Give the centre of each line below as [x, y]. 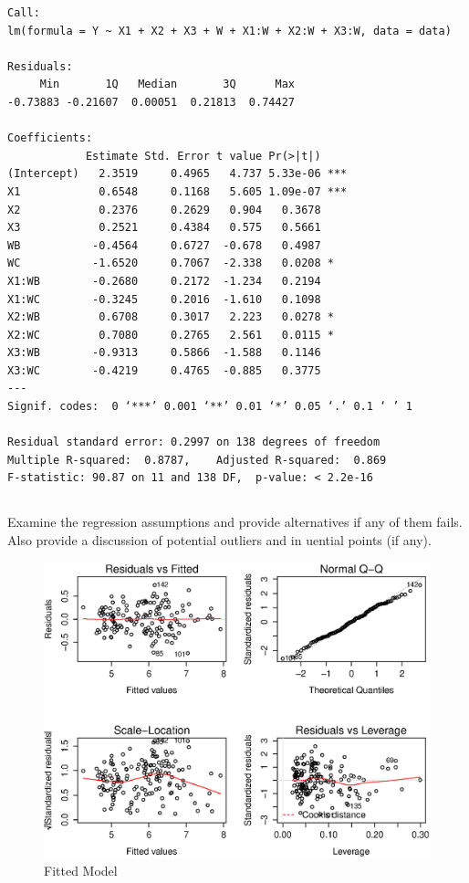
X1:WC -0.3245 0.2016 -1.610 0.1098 [164, 299]
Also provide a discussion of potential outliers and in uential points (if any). [219, 540]
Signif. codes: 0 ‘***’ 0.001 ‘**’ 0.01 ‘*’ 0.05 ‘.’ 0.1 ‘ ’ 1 [210, 407]
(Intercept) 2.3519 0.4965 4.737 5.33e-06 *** [177, 174]
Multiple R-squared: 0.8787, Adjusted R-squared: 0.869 [197, 460]
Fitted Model [81, 871]
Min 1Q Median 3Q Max [167, 84]
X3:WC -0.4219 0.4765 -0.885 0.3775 [164, 370]
